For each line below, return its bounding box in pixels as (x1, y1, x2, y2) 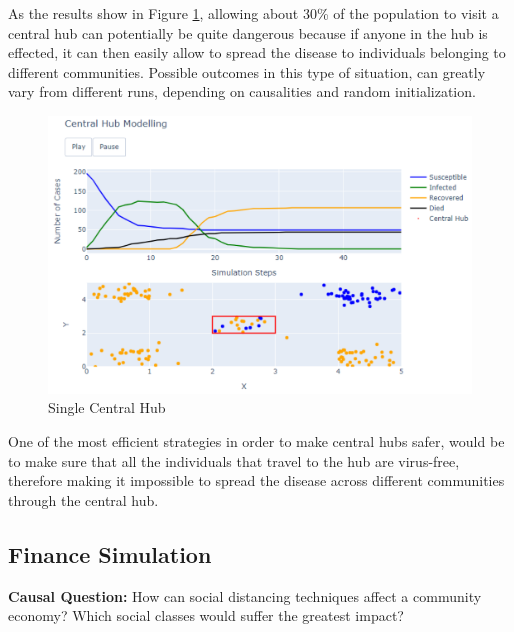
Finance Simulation (8, 538, 212, 569)
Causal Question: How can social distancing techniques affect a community (8, 585, 482, 606)
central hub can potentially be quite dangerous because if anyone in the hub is (8, 22, 488, 43)
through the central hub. (8, 489, 159, 510)
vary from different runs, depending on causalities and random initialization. (8, 81, 476, 102)
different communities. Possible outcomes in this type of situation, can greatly (8, 61, 486, 82)
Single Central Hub (48, 397, 166, 418)
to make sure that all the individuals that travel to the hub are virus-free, (8, 450, 460, 471)
